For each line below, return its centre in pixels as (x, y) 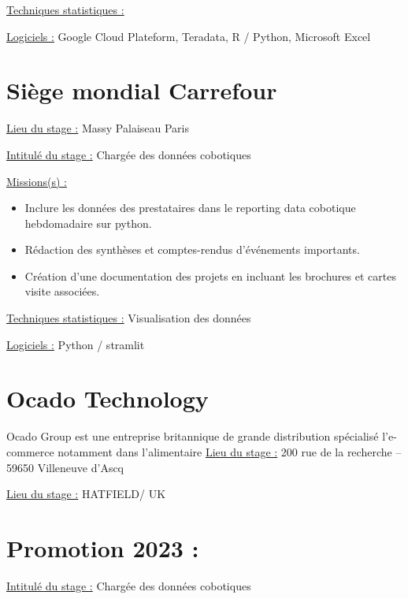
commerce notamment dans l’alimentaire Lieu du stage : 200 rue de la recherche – (204, 451)
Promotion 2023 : (103, 547)
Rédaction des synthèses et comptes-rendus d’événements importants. (192, 249)
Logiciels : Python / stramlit (76, 344)
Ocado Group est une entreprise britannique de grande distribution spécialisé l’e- (202, 436)
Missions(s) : (37, 181)
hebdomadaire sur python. (88, 223)
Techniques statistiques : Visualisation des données (129, 318)
